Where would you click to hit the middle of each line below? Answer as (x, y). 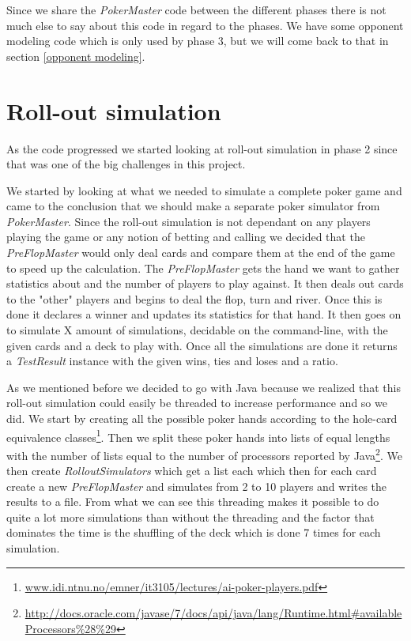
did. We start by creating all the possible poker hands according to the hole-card (202, 418)
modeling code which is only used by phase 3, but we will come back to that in (198, 41)
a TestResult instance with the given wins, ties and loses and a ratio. (172, 361)
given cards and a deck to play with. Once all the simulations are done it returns (202, 345)
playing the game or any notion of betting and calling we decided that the (186, 237)
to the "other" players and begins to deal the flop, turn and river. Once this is (194, 298)
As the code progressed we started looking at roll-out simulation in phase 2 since (202, 148)
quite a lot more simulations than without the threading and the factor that (190, 517)
